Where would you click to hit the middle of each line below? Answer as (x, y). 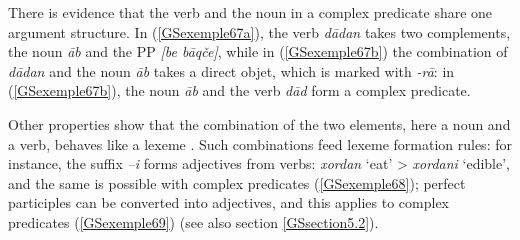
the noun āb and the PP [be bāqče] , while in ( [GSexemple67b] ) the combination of (258, 51)
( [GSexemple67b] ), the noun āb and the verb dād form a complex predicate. (239, 90)
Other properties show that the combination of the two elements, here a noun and (259, 123)
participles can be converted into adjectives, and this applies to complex (228, 202)
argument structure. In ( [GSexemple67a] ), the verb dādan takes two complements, (259, 31)
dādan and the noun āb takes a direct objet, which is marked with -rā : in (231, 70)
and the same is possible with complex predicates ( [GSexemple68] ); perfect (237, 182)
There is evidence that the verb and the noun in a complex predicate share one (250, 12)
